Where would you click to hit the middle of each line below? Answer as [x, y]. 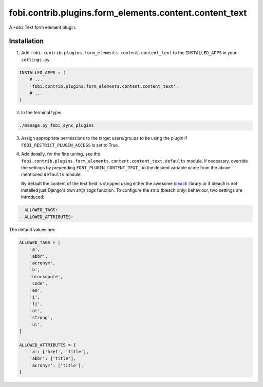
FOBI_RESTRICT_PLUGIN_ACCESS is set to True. [70, 145]
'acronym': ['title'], [56, 365]
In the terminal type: [41, 113]
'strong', [41, 318]
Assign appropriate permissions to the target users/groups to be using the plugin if [104, 138]
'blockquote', [46, 276]
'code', [39, 284]
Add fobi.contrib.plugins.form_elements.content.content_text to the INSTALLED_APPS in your [129, 53]
